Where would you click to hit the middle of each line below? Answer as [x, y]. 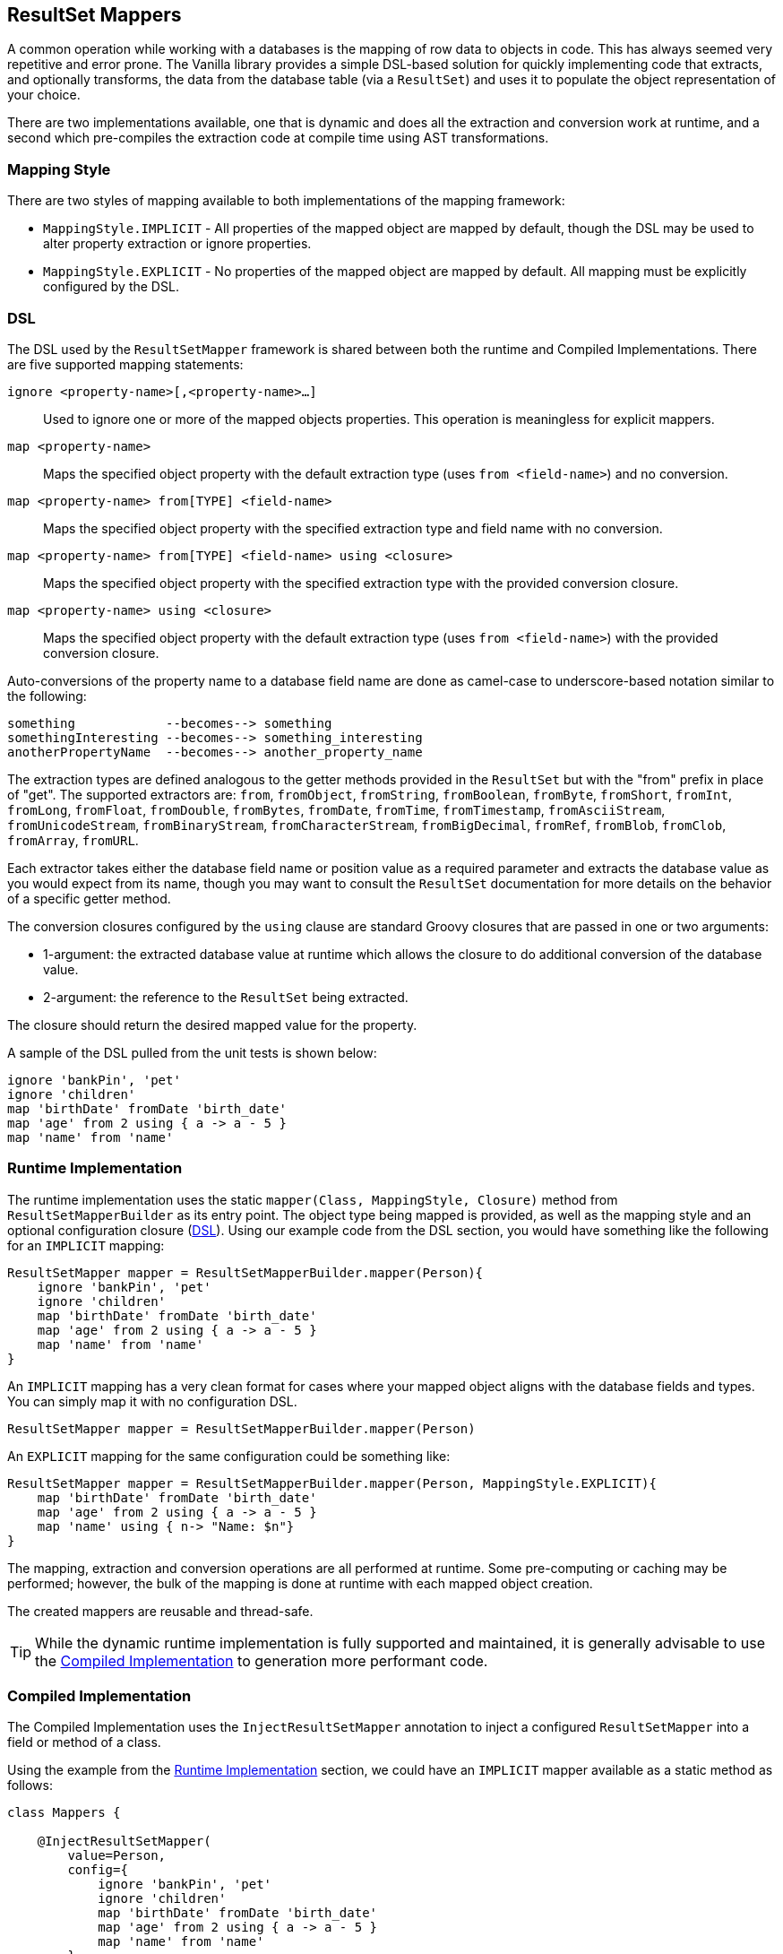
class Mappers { [64, 1813]
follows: [30, 1785]
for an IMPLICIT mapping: [86, 1245]
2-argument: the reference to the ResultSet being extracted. [226, 997]
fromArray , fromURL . [73, 840]
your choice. [44, 95]
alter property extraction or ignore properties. [177, 244]
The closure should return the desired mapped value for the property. [212, 1025]
